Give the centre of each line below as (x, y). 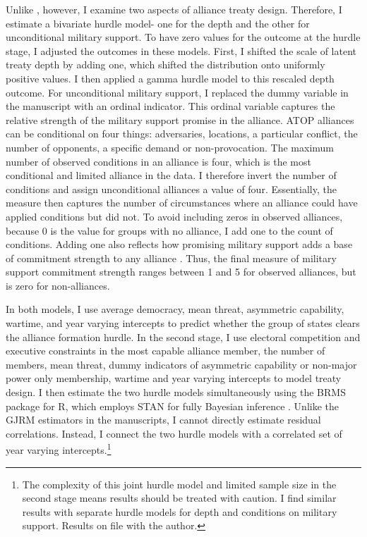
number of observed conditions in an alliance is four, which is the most (158, 161)
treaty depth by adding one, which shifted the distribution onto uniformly (166, 64)
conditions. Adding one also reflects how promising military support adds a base (179, 244)
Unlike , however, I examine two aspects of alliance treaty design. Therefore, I (174, 9)
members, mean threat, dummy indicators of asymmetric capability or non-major (181, 364)
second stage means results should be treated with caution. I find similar (179, 498)
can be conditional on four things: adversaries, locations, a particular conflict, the (182, 134)
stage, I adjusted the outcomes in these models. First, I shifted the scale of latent (181, 50)
